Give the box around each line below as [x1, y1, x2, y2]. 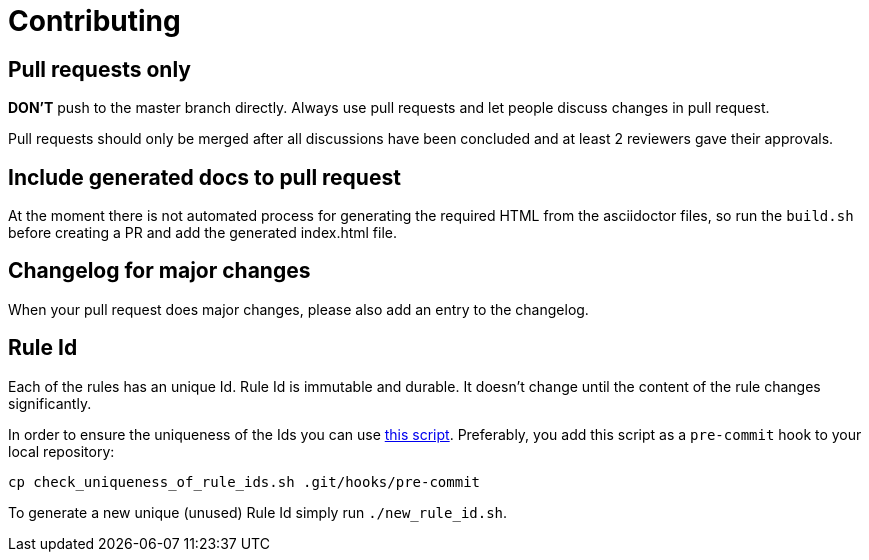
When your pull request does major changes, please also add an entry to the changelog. [8, 300, 589, 318]
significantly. [8, 394, 92, 412]
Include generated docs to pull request [8, 164, 401, 190]
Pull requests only [8, 56, 191, 82]
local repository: [8, 442, 115, 460]
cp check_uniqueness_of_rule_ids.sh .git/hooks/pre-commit [8, 473, 481, 490]
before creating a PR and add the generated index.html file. [8, 224, 398, 242]
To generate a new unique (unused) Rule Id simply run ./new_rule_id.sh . [8, 503, 508, 521]
